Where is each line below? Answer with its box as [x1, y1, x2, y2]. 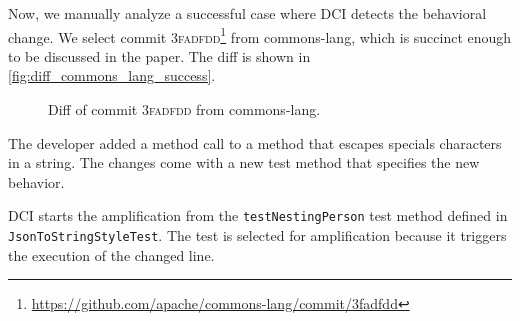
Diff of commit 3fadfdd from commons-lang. [48, 99, 321, 120]
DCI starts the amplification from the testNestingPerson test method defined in [8, 205, 508, 226]
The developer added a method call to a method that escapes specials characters [8, 132, 502, 153]
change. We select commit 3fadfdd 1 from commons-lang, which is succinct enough [8, 23, 512, 47]
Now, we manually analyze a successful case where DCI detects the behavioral [8, 3, 487, 23]
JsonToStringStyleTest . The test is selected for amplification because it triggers [8, 225, 507, 246]
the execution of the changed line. [8, 244, 215, 265]
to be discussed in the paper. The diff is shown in [8, 45, 311, 66]
